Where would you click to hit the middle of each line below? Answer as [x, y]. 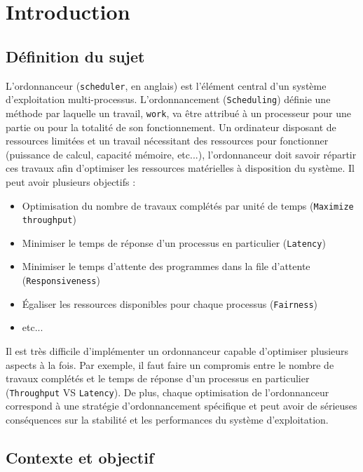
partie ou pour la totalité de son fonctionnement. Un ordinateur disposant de [171, 127]
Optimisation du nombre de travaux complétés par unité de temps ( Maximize [188, 205]
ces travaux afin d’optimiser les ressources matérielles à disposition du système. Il [180, 168]
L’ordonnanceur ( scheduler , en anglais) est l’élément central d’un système [166, 85]
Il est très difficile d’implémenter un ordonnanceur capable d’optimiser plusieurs [177, 350]
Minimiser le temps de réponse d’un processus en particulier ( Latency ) [174, 242]
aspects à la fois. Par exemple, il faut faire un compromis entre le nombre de [170, 364]
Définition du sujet [75, 56]
